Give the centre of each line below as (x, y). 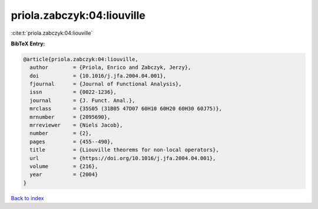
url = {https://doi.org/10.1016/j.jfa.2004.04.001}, (123, 158)
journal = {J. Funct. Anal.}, (82, 100)
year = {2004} (64, 175)
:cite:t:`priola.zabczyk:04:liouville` (52, 33)
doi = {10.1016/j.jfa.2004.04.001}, (98, 76)
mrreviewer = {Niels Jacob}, (76, 125)
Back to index (27, 198)
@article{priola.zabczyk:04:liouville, (81, 59)
